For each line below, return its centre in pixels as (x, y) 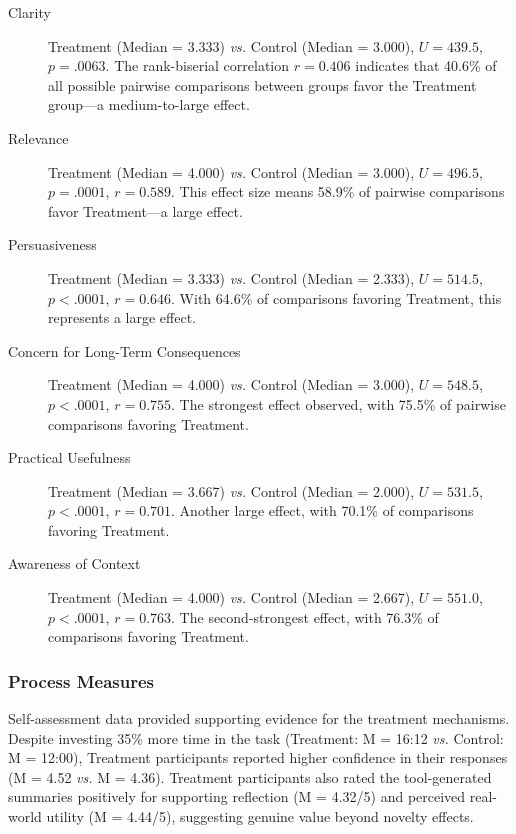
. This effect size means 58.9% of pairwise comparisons (338, 191)
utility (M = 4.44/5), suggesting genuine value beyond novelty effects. (260, 816)
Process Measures (81, 680)
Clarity (29, 12)
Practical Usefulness (69, 457)
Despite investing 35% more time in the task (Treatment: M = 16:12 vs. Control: (256, 737)
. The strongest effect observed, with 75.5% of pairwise (338, 403)
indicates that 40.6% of (426, 65)
